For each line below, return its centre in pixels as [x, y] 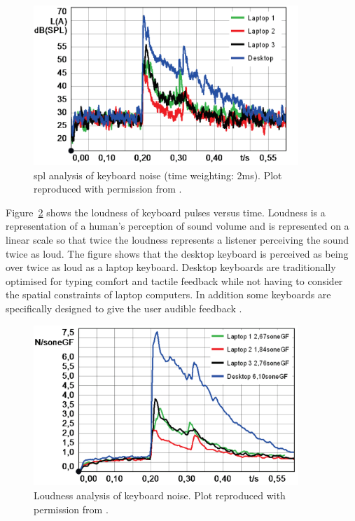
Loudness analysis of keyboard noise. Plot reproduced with [160, 495]
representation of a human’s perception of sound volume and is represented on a [177, 226]
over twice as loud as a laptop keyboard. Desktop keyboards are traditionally [171, 267]
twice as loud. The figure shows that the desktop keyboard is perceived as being [177, 253]
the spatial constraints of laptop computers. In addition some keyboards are [168, 294]
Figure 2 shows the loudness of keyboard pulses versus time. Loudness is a [166, 212]
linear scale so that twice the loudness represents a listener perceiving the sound [177, 240]
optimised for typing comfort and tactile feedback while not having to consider [174, 280]
